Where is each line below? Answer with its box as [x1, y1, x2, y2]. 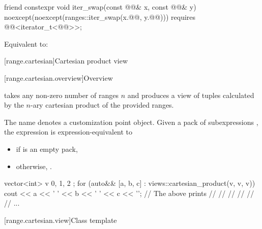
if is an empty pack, [16, 143, 78, 154]
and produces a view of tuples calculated [127, 89, 254, 100]
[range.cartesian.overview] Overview [4, 72, 113, 83]
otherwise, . [16, 160, 52, 171]
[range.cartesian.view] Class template [4, 214, 117, 225]
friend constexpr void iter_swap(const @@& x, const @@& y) [4, 2, 196, 12]
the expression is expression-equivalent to [4, 126, 133, 137]
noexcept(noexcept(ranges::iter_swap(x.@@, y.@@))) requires [4, 11, 196, 22]
